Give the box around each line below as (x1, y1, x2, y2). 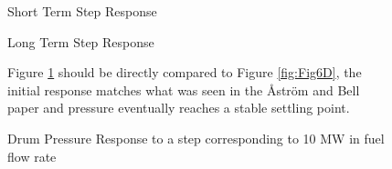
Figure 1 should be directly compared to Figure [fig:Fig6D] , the (7, 63, 362, 82)
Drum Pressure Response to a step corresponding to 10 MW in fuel (7, 128, 385, 147)
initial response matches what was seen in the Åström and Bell (7, 80, 360, 99)
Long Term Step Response (7, 32, 154, 51)
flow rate (7, 146, 57, 165)
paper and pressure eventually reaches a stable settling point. (7, 98, 350, 117)
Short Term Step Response (7, 2, 157, 20)
